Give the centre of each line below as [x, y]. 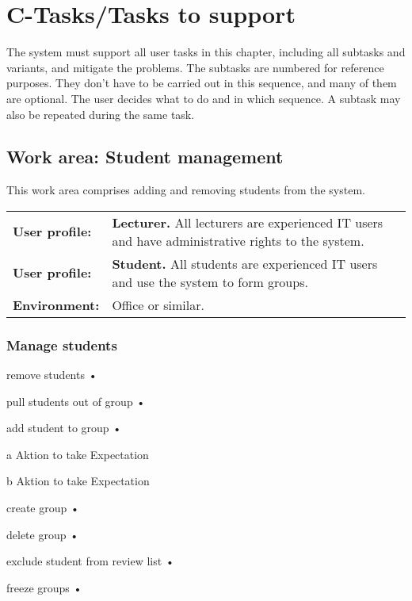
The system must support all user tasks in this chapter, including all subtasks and [206, 52]
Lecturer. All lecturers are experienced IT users [248, 222]
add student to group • [64, 428]
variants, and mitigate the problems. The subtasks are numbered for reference [195, 67]
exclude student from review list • [90, 561]
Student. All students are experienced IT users [245, 263]
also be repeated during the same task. [101, 114]
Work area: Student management [145, 157]
